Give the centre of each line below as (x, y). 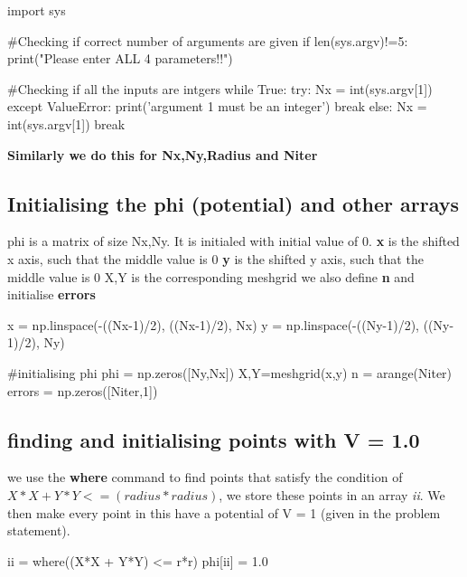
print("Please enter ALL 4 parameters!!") (120, 58)
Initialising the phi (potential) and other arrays (233, 203)
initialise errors (51, 294)
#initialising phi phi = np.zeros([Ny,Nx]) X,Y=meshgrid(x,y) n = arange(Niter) (230, 372)
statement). (39, 530)
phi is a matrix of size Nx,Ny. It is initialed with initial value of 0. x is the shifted (233, 241)
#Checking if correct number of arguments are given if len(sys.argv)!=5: (208, 40)
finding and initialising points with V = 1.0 (214, 439)
